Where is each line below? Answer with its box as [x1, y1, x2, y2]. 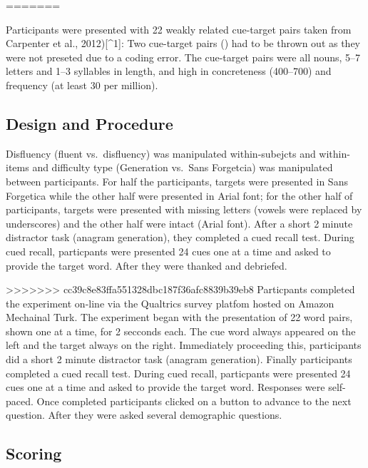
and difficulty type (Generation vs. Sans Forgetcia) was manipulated [32, 160, 333, 175]
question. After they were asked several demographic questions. [6, 407, 282, 422]
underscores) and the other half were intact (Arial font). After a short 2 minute [6, 215, 353, 230]
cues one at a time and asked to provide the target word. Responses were [6, 380, 325, 395]
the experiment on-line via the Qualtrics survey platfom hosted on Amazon [6, 295, 334, 310]
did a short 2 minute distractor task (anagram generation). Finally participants [6, 352, 352, 367]
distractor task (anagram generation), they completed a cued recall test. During [6, 230, 354, 245]
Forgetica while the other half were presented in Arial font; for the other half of [6, 188, 353, 203]
